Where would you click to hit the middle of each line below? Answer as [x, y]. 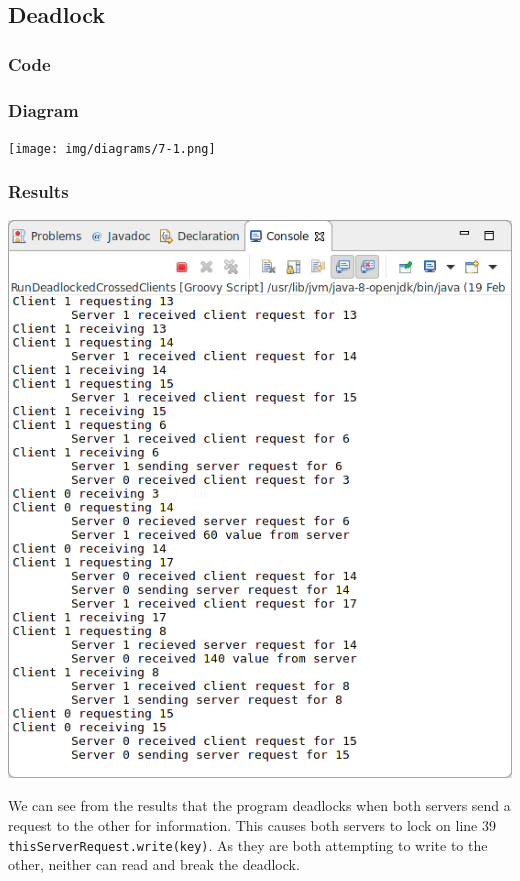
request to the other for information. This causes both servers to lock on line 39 [252, 824]
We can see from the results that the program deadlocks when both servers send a [259, 805]
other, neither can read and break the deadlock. [154, 864]
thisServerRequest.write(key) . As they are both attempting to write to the [248, 844]
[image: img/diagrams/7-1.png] [112, 148]
